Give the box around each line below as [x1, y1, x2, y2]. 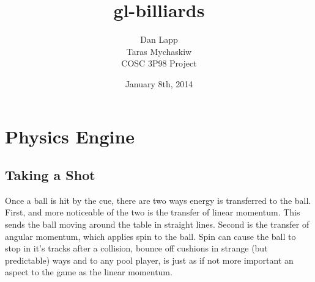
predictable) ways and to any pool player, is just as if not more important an [5, 253, 294, 266]
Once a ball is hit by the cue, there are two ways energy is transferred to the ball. [5, 193, 311, 206]
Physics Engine [5, 123, 135, 148]
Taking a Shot [5, 165, 95, 184]
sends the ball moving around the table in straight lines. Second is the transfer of [5, 218, 309, 231]
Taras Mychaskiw [126, 45, 192, 57]
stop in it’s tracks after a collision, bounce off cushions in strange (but [5, 242, 268, 255]
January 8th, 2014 [125, 77, 193, 90]
